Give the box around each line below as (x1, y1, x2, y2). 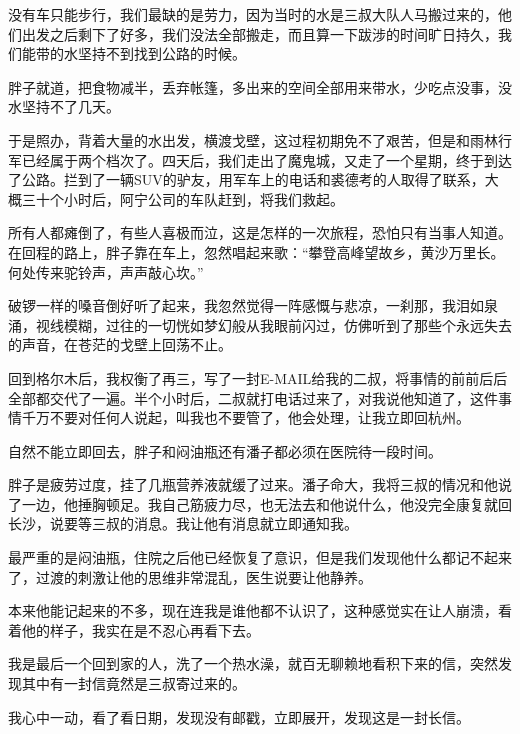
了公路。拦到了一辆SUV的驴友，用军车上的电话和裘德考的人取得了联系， (8, 169, 485, 190)
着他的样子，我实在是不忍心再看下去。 (8, 619, 260, 640)
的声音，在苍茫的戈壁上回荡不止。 (8, 334, 232, 355)
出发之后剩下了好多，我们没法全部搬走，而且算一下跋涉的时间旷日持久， (21, 23, 498, 44)
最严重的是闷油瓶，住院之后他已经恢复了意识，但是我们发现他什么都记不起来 (8, 547, 512, 568)
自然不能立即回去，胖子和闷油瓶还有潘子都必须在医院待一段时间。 (8, 440, 442, 461)
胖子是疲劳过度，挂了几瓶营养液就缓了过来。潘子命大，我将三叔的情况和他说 (8, 474, 512, 495)
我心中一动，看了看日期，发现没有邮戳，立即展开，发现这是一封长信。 (8, 706, 470, 727)
